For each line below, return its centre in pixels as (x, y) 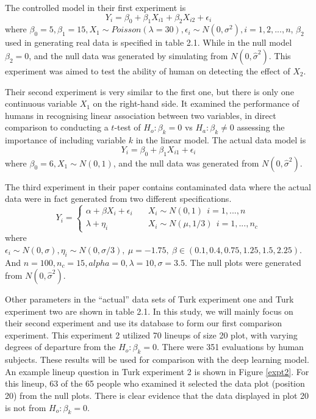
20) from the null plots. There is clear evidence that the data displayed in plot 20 (157, 396)
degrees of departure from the (60, 347)
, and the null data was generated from (186, 163)
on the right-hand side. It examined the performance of (196, 103)
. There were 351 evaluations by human (230, 347)
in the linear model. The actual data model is (221, 140)
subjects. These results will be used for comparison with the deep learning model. (157, 360)
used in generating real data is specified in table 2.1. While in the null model (149, 42)
